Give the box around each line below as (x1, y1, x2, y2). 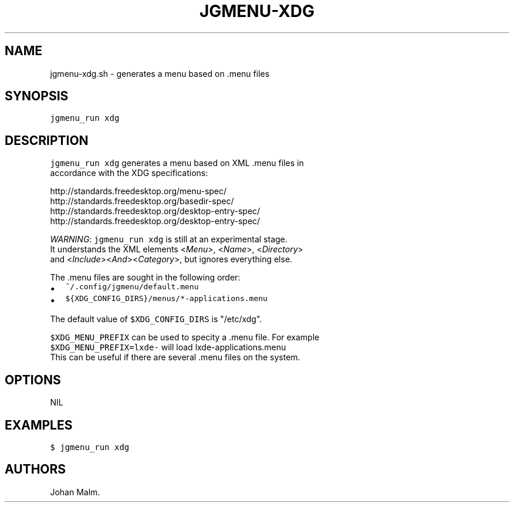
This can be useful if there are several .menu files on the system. (50, 352, 300, 363)
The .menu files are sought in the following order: (50, 272, 241, 283)
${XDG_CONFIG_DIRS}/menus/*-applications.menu (65, 294, 268, 303)
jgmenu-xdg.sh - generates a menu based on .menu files (50, 68, 270, 79)
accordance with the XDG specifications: (50, 168, 208, 178)
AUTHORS (5, 462, 66, 477)
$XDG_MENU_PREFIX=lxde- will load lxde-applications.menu (50, 342, 286, 353)
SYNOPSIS (5, 89, 69, 104)
